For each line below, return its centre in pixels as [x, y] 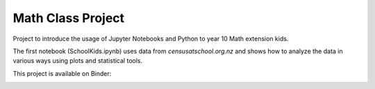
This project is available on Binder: [62, 73]
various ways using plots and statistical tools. [77, 61]
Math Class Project [69, 18]
